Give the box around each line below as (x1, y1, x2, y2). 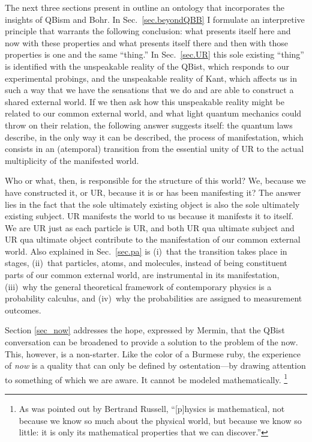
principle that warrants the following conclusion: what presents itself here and (5, 25, 291, 37)
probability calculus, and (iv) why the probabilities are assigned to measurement (5, 292, 302, 304)
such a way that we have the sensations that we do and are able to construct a (5, 83, 294, 96)
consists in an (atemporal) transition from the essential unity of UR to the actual (5, 142, 304, 155)
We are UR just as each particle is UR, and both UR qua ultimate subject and (5, 221, 295, 234)
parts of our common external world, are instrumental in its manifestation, (5, 268, 280, 281)
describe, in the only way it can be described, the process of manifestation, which (5, 130, 304, 143)
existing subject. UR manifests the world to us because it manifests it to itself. (5, 210, 294, 222)
